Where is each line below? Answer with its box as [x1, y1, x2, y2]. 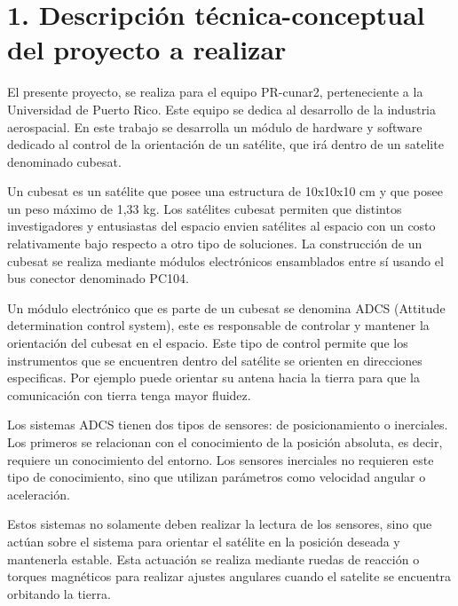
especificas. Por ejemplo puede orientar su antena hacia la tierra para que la [7, 368, 420, 387]
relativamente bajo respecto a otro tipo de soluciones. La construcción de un [7, 234, 422, 253]
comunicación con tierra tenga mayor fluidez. [7, 385, 251, 404]
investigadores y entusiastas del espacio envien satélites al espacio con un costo [7, 216, 436, 235]
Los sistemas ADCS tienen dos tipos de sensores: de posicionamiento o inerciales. [7, 415, 448, 434]
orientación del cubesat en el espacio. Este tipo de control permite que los [7, 334, 408, 352]
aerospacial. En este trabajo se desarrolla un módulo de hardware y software [7, 117, 422, 136]
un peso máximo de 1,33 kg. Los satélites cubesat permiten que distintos [7, 199, 402, 217]
